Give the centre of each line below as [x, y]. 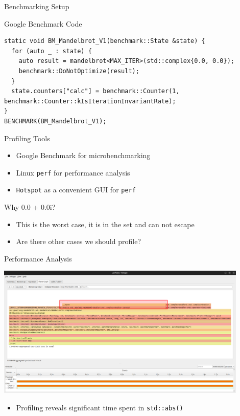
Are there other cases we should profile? [78, 241]
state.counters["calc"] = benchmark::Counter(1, [95, 91]
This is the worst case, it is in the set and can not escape [105, 224]
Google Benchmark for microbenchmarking [83, 155]
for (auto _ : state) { [52, 51]
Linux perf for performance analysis [73, 172]
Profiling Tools [27, 138]
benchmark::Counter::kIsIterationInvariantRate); [90, 101]
